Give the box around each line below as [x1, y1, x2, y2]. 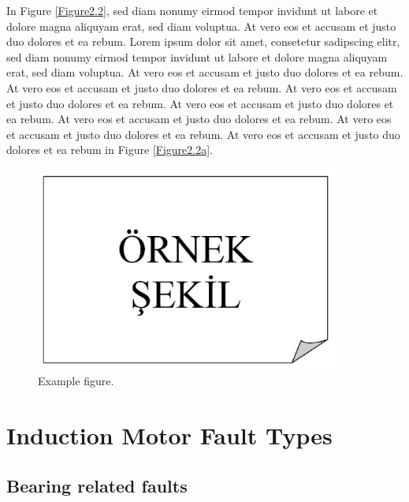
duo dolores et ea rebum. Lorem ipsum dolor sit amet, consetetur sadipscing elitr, [6, 33, 400, 50]
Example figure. [38, 373, 114, 389]
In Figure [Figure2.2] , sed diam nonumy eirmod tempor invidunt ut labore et [6, 2, 378, 18]
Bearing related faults [6, 473, 188, 497]
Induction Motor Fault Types [6, 418, 333, 451]
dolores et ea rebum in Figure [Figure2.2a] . [6, 141, 213, 158]
